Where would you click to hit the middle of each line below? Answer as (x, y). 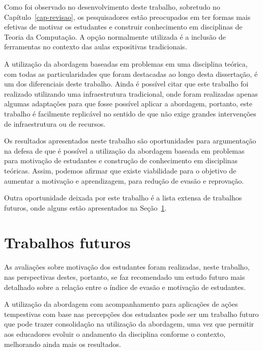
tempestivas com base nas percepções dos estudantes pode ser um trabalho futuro (131, 314)
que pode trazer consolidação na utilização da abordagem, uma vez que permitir (129, 324)
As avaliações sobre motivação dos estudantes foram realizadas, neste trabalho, (127, 267)
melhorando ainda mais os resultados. (63, 344)
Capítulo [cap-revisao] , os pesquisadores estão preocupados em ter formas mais (127, 17)
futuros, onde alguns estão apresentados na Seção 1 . (85, 207)
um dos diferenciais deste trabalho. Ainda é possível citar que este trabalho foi (126, 84)
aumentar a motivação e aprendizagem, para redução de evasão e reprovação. (124, 180)
